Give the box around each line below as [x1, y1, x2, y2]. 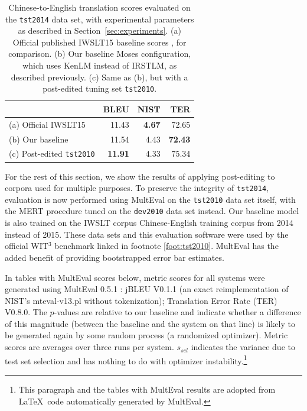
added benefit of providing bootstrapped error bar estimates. [5, 251, 224, 263]
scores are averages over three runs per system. [5, 341, 174, 353]
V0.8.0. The [5, 306, 47, 318]
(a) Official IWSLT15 [9, 118, 86, 130]
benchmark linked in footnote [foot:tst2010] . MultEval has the [54, 240, 279, 252]
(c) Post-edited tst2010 [9, 147, 95, 160]
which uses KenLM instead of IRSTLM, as [22, 59, 177, 72]
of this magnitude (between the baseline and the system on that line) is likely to [5, 317, 295, 329]
